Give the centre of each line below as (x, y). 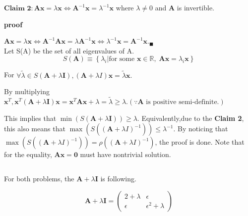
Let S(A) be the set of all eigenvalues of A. (69, 50)
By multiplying (27, 91)
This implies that (30, 118)
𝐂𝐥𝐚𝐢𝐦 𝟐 (18, 8)
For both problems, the (39, 179)
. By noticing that (201, 129)
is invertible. (195, 7)
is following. (118, 179)
